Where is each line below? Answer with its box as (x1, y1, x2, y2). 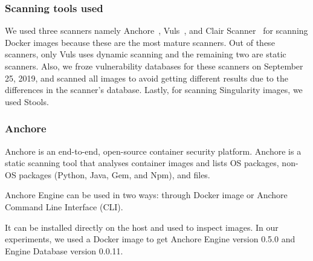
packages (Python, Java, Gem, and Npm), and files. (19, 168, 210, 181)
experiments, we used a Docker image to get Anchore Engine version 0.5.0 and (5, 233, 295, 245)
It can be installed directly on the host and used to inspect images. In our (5, 221, 279, 233)
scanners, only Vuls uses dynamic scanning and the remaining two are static (5, 48, 286, 60)
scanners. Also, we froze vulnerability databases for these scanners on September (5, 60, 303, 72)
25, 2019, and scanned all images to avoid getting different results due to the (5, 71, 288, 84)
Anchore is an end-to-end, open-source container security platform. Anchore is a (5, 144, 302, 157)
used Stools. (5, 95, 49, 108)
